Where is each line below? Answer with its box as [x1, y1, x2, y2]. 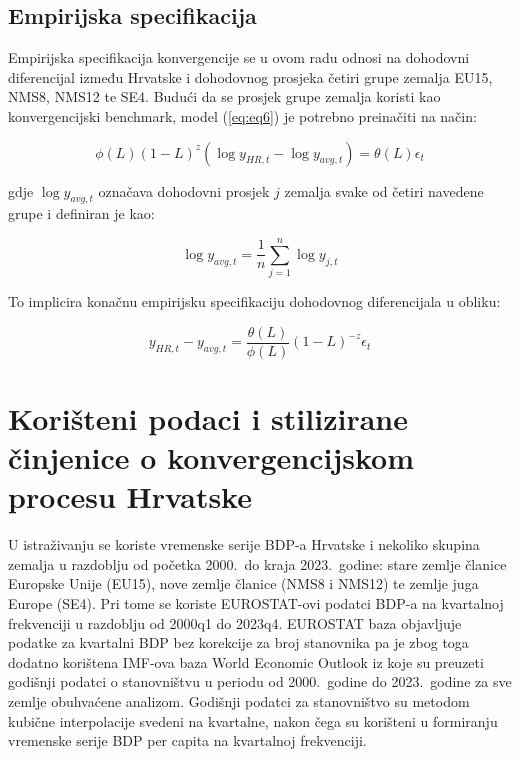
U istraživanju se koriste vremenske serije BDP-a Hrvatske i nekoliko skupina [8, 534, 480, 555]
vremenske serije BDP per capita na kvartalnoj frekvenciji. [8, 730, 367, 751]
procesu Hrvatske [8, 476, 252, 517]
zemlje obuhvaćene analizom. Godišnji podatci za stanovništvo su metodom [8, 691, 470, 711]
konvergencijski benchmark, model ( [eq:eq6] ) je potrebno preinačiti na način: [8, 105, 477, 126]
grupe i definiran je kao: [8, 203, 155, 224]
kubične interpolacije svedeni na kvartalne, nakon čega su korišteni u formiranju [8, 710, 498, 731]
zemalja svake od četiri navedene [284, 180, 484, 201]
